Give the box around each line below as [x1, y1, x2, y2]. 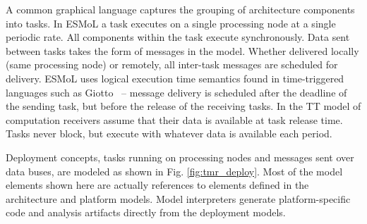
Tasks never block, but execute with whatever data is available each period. [6, 126, 332, 141]
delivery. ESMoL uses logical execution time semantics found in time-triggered [6, 70, 344, 85]
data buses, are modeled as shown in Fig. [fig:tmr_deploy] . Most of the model [6, 163, 343, 178]
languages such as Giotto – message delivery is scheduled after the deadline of [6, 85, 347, 99]
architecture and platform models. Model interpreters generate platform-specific [6, 191, 351, 206]
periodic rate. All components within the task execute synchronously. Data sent [6, 30, 350, 44]
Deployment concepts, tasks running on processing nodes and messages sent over [6, 149, 354, 164]
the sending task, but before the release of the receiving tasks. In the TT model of [6, 99, 361, 113]
